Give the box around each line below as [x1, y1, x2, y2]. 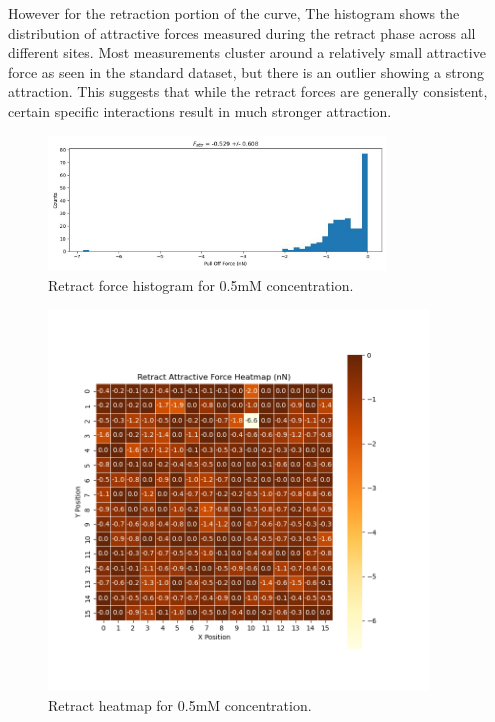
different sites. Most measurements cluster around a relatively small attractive [8, 42, 486, 63]
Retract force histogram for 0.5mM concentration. [48, 274, 354, 295]
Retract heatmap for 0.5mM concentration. [48, 694, 312, 715]
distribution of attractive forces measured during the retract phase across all [8, 22, 476, 43]
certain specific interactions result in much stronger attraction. [8, 100, 392, 121]
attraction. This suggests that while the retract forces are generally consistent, [8, 81, 488, 102]
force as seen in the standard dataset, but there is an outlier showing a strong [8, 61, 484, 82]
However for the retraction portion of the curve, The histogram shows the [8, 3, 460, 23]
